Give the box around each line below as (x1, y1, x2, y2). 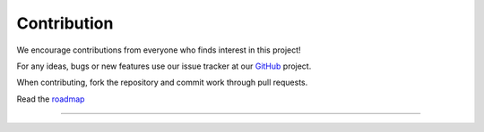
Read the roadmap (16, 94, 85, 104)
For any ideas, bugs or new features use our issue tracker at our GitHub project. (16, 61, 312, 71)
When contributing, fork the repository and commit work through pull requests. (16, 77, 308, 88)
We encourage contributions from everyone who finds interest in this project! (16, 45, 301, 55)
